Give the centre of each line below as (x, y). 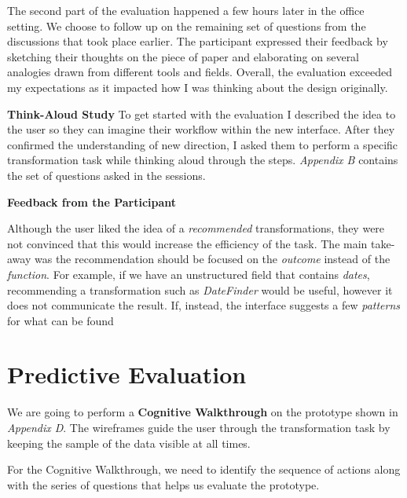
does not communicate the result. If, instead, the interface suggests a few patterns (204, 305)
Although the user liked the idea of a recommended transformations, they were (196, 228)
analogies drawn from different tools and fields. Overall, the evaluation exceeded (200, 72)
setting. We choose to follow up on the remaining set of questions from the (187, 26)
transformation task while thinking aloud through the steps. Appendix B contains (203, 160)
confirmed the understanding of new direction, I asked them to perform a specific (203, 144)
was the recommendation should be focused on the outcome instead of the (212, 259)
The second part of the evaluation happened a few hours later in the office (186, 10)
